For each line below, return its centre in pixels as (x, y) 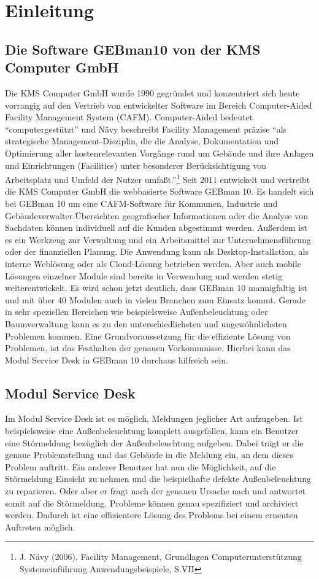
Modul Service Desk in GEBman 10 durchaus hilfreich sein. (117, 359)
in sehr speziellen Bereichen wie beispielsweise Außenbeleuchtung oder (136, 312)
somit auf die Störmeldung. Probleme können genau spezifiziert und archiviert (152, 503)
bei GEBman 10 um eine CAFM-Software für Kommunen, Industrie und (141, 203)
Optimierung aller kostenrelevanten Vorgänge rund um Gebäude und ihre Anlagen (159, 153)
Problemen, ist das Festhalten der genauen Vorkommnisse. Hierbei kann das (148, 348)
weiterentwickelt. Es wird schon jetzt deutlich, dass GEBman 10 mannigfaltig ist (156, 288)
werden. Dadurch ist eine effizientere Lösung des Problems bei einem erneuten (152, 515)
